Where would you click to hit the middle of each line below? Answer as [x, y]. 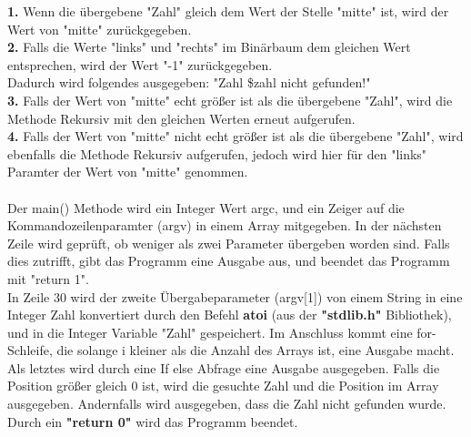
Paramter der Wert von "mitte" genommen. [128, 172]
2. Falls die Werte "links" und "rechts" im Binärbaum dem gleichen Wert [209, 47]
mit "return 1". [48, 278]
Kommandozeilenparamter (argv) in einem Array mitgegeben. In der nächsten [225, 225]
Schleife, [30, 350]
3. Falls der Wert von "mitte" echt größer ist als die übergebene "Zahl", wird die [230, 100]
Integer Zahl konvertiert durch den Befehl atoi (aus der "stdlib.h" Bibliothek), [230, 315]
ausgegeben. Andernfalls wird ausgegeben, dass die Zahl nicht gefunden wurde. [227, 404]
